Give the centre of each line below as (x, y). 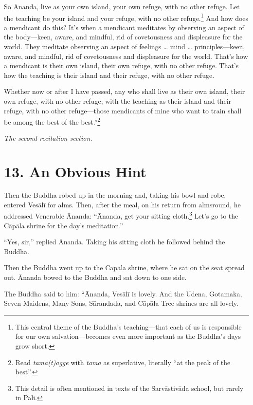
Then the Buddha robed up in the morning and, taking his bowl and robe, (115, 195)
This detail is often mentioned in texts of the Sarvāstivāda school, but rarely (129, 388)
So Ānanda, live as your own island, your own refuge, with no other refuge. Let (122, 6)
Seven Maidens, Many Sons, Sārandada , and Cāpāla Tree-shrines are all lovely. (121, 303)
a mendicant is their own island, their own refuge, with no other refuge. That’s (121, 65)
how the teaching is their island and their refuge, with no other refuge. (109, 75)
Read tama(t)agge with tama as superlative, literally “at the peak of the (123, 362)
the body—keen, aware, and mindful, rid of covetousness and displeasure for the (123, 37)
